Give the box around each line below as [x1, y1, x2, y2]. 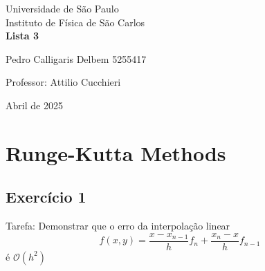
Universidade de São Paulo [6, 1, 119, 15]
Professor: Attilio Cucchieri [6, 75, 121, 89]
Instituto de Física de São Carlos [6, 15, 145, 29]
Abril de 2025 [6, 97, 63, 112]
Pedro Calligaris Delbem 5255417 [6, 51, 147, 66]
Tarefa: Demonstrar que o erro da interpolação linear [6, 218, 230, 233]
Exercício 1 [6, 186, 86, 207]
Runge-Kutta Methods [6, 138, 226, 167]
